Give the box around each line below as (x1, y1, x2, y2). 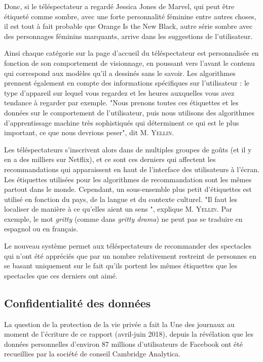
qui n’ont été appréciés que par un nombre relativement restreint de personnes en (4, 250, 256, 261)
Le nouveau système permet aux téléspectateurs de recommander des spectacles (4, 240, 252, 251)
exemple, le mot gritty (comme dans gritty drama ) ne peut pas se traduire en (4, 213, 243, 224)
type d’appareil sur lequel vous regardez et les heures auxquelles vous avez (4, 87, 235, 98)
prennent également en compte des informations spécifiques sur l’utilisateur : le (4, 77, 249, 88)
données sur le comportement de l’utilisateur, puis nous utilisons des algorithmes (4, 107, 254, 117)
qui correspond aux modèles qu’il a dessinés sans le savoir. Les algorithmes (4, 67, 236, 78)
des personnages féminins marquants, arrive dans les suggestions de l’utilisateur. (4, 30, 253, 41)
